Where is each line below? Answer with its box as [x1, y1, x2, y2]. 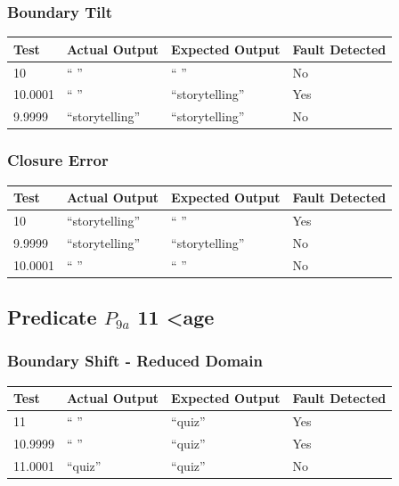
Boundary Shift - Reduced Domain [7, 350, 263, 372]
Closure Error [7, 149, 109, 171]
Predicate [7, 303, 97, 331]
